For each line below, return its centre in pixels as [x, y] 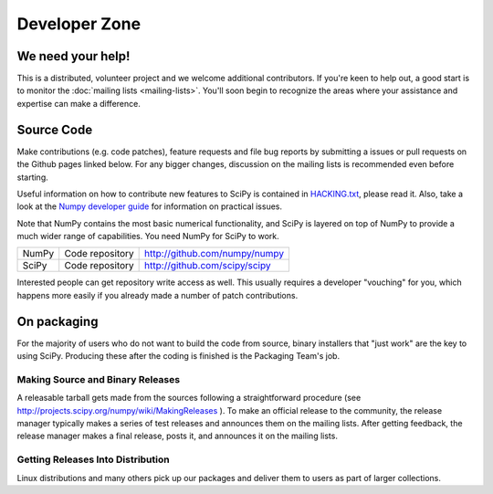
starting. [33, 177]
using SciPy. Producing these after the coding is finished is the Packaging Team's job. [178, 356]
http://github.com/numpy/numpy [215, 254]
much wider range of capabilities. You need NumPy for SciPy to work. [148, 236]
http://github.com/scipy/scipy [208, 266]
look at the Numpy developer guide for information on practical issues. [150, 206]
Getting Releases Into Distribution [93, 459]
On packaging [58, 321]
